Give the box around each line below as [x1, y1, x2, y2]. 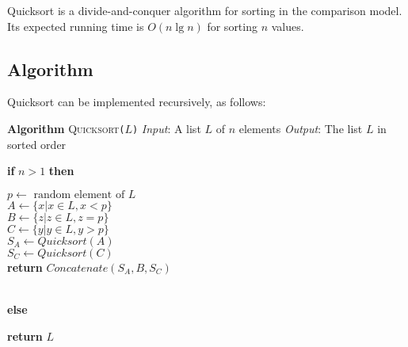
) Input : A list [132, 120, 201, 136]
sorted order [7, 135, 67, 152]
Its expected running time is [7, 17, 144, 34]
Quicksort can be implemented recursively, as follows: [7, 93, 266, 110]
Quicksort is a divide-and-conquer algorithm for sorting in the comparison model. [7, 2, 402, 18]
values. [271, 17, 304, 34]
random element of [33, 189, 125, 200]
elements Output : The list [238, 120, 363, 136]
